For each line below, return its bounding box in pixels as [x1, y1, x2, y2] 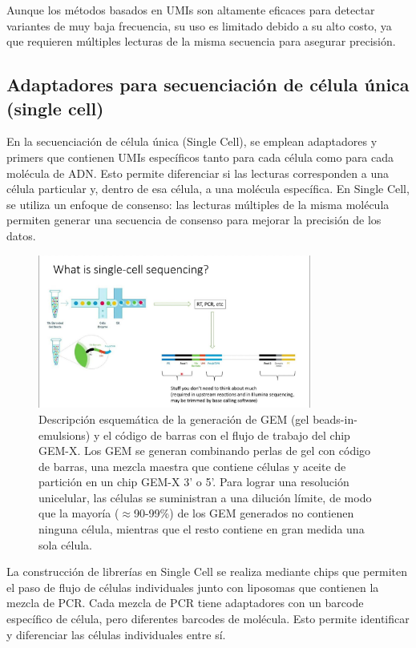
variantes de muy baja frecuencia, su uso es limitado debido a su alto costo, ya [6, 17, 392, 34]
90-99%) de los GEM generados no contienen [133, 505, 354, 521]
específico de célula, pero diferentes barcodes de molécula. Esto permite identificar [6, 610, 410, 627]
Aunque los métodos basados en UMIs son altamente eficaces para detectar [6, 2, 375, 18]
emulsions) [38, 426, 91, 443]
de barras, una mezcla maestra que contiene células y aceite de [38, 457, 346, 474]
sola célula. [38, 536, 92, 553]
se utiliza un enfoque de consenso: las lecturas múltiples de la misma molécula [6, 195, 390, 212]
